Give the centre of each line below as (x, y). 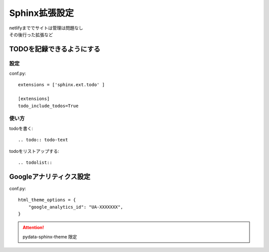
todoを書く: (21, 128)
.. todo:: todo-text (43, 140)
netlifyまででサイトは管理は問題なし (46, 28)
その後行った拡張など (31, 34)
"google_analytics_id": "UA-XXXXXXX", (76, 207)
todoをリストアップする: (34, 151)
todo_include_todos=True (48, 106)
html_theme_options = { (47, 200)
